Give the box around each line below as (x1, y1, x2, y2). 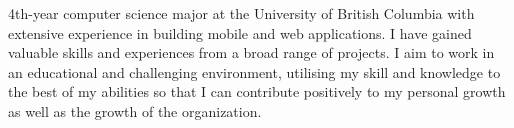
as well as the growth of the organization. (8, 100, 262, 121)
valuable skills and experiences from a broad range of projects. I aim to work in (8, 42, 495, 63)
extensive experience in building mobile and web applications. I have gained (8, 22, 472, 43)
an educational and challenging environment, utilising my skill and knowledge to (8, 61, 501, 82)
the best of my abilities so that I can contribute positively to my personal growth (8, 81, 506, 102)
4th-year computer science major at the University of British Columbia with (8, 3, 475, 23)
